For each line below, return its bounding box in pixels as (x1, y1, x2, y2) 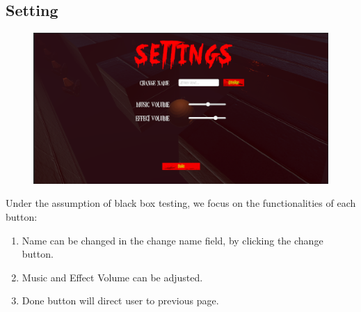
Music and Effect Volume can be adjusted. (22, 270, 203, 284)
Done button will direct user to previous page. (22, 293, 219, 308)
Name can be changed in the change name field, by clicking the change (22, 233, 323, 247)
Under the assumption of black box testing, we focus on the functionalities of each (6, 196, 356, 210)
